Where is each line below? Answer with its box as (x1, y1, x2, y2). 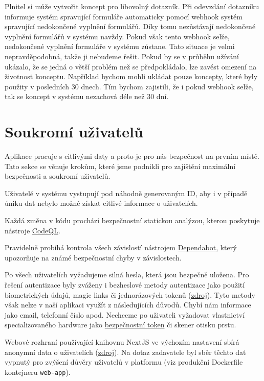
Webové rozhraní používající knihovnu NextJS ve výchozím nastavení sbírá (5, 336, 239, 347)
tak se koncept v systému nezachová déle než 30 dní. (5, 91, 169, 102)
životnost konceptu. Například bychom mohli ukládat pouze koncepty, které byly (5, 71, 258, 82)
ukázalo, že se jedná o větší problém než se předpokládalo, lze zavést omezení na (5, 61, 257, 72)
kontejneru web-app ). (5, 366, 71, 377)
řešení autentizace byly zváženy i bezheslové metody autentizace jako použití (5, 279, 245, 290)
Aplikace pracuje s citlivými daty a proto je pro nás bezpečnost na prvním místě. (5, 151, 259, 161)
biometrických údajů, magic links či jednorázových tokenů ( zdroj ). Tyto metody (5, 289, 255, 300)
